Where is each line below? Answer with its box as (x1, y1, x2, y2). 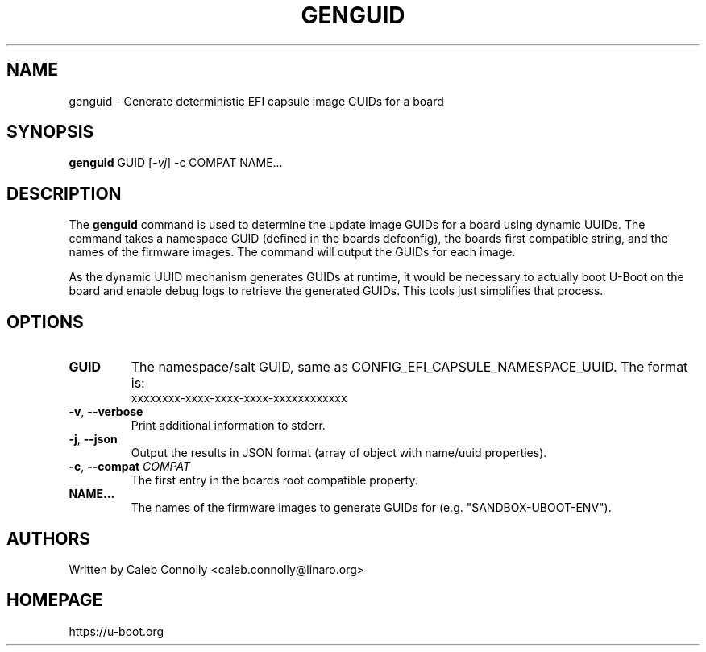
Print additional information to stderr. (131, 418, 326, 433)
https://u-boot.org (69, 624, 164, 638)
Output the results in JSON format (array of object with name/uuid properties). (131, 446, 547, 460)
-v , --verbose (69, 405, 143, 419)
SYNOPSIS (6, 122, 94, 143)
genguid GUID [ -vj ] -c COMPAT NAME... (69, 156, 283, 170)
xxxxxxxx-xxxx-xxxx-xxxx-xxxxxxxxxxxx (131, 391, 347, 405)
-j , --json (69, 432, 118, 446)
